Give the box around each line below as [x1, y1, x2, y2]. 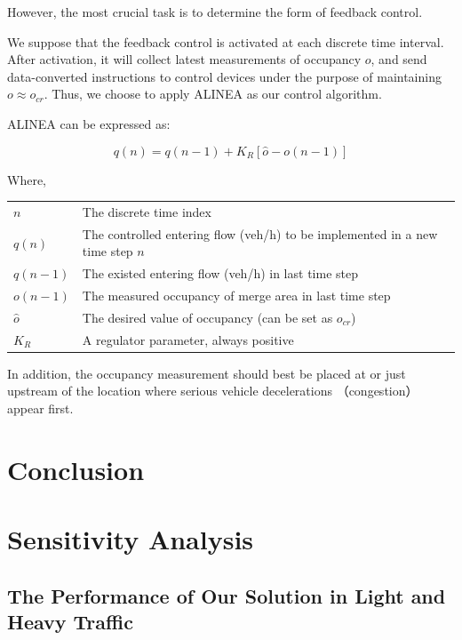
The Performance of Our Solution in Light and [7, 581, 446, 609]
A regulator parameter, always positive [82, 330, 294, 348]
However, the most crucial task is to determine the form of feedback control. [7, 3, 423, 20]
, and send [370, 50, 427, 68]
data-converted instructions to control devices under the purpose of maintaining [7, 67, 442, 85]
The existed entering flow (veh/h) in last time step [82, 264, 358, 283]
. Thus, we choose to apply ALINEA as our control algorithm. [44, 84, 382, 103]
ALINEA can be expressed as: [7, 114, 171, 132]
